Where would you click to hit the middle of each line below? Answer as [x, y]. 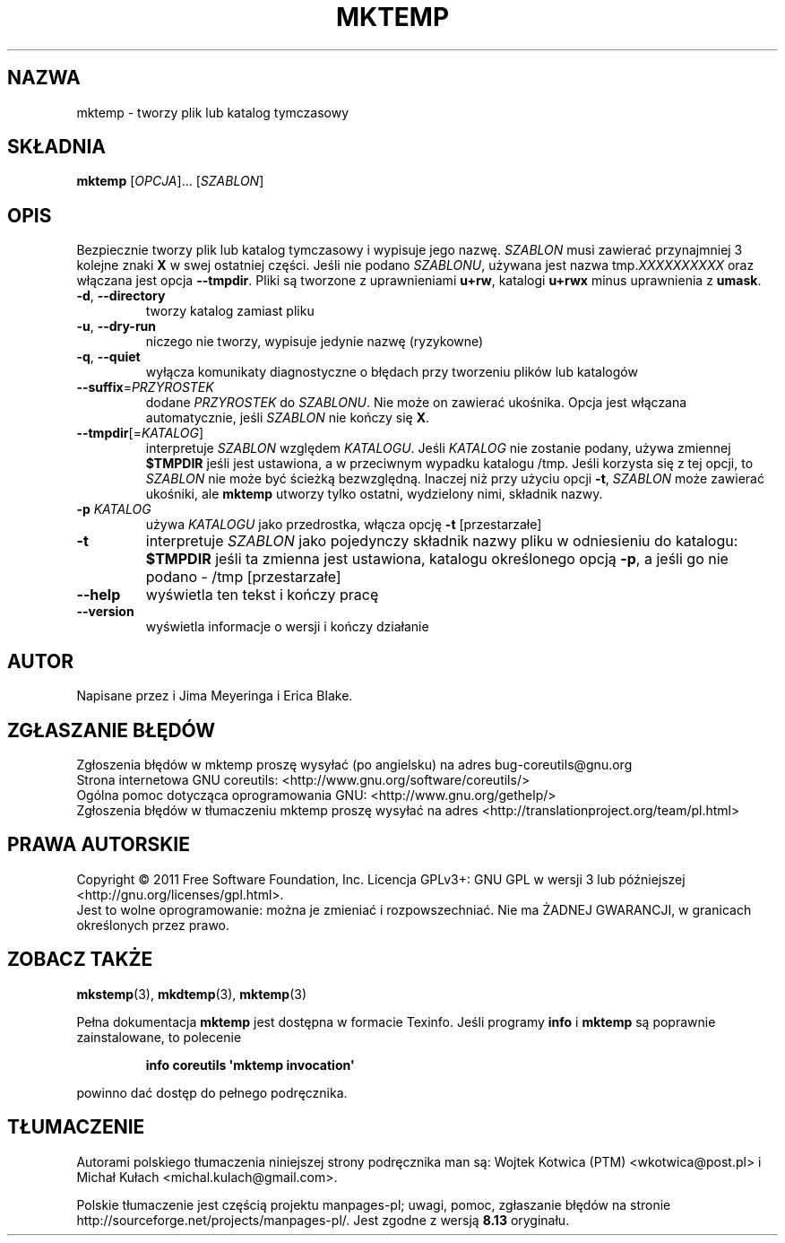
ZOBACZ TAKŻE [80, 960]
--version [105, 612]
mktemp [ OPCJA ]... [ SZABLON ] [170, 181]
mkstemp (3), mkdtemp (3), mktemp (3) [192, 994]
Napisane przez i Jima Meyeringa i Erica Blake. [215, 696]
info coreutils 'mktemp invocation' [250, 1065]
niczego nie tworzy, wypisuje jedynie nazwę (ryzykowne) [315, 342]
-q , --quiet [108, 357]
